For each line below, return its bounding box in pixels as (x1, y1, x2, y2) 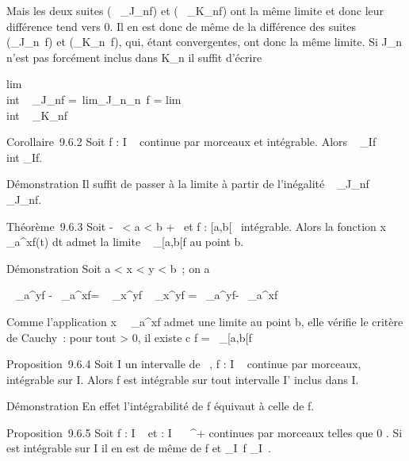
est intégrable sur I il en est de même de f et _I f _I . (6, 440, 271, 456)
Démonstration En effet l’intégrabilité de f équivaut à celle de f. (6, 398, 315, 414)
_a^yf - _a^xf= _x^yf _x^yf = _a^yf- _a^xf (15, 286, 278, 303)
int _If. (6, 148, 43, 165)
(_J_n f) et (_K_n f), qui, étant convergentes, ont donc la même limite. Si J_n (6, 33, 403, 50)
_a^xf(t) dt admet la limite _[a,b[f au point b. (6, 233, 244, 250)
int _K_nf (6, 106, 68, 123)
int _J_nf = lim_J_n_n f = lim (6, 90, 182, 107)
